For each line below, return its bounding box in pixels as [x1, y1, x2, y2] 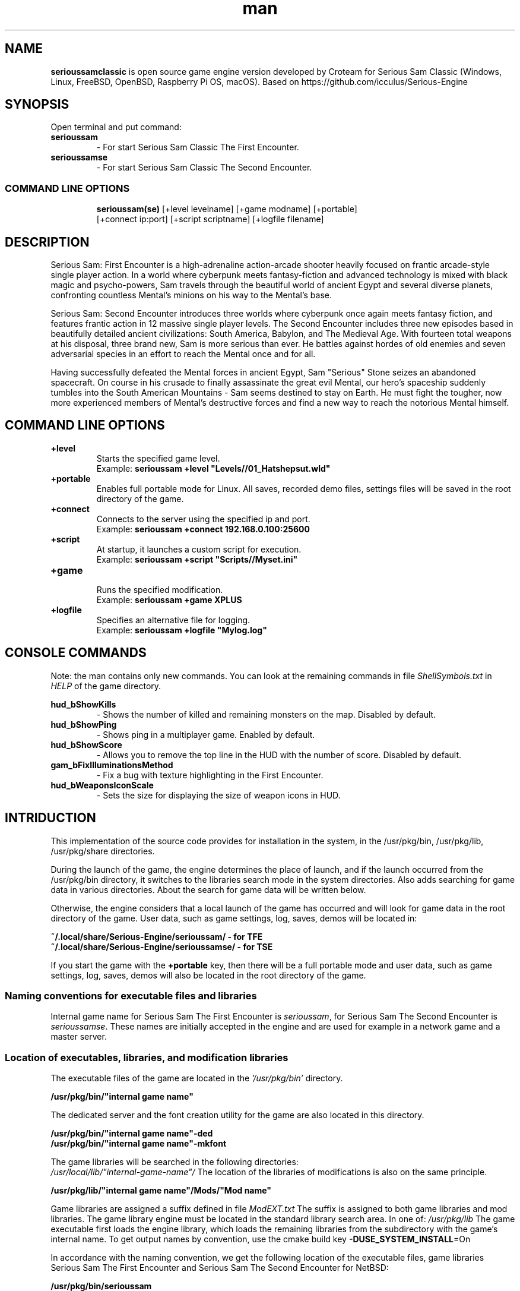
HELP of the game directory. [50, 680, 161, 691]
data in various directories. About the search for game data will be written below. [50, 884, 366, 895]
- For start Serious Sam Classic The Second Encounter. [96, 162, 312, 173]
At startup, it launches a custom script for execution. [96, 544, 302, 554]
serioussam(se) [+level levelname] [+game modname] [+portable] [96, 204, 357, 214]
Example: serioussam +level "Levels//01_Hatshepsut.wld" [96, 463, 331, 474]
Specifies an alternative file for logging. [96, 614, 251, 625]
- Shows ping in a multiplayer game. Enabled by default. [96, 729, 315, 740]
